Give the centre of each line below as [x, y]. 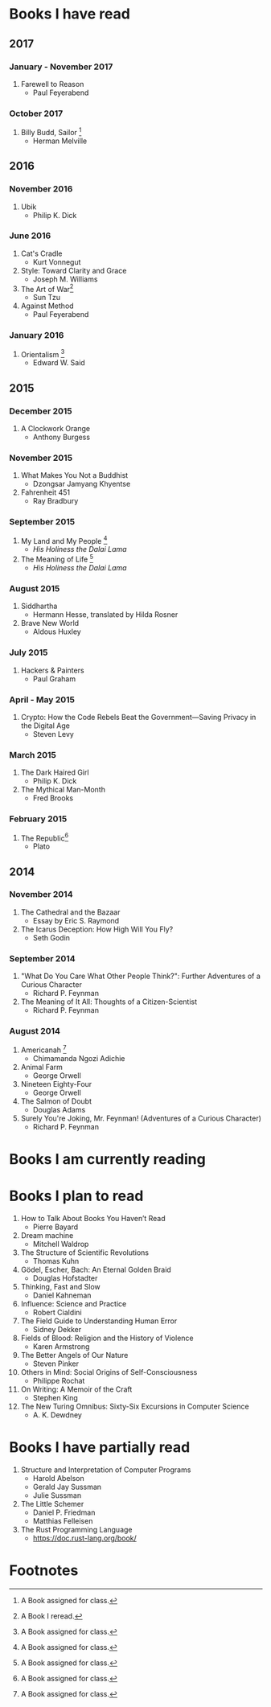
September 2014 [42, 958]
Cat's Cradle [41, 253]
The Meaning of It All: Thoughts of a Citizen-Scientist [109, 1002]
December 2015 [41, 411]
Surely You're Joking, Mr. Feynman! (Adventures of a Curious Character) [141, 1118]
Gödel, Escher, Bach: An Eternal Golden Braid [96, 1270]
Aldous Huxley [57, 631]
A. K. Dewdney [57, 1415]
